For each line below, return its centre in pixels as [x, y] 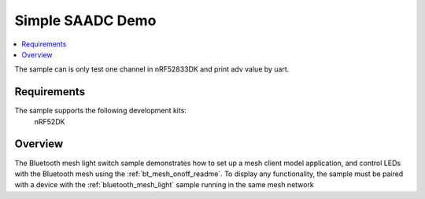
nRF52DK [50, 121]
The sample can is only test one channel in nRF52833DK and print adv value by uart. [152, 69]
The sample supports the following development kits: [100, 111]
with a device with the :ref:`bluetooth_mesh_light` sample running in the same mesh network [164, 185]
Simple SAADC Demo [85, 20]
